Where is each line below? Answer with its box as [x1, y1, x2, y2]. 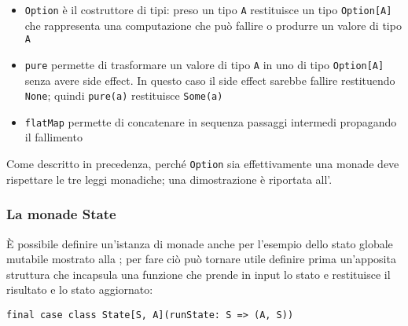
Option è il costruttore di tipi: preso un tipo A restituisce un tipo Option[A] [24, 2, 392, 17]
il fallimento [24, 129, 83, 145]
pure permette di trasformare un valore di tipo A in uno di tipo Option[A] [24, 56, 384, 72]
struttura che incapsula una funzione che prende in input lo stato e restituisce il [6, 266, 391, 282]
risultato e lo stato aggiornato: [6, 281, 153, 298]
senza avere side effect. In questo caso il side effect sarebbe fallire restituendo [24, 71, 395, 88]
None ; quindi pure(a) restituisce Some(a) [24, 87, 223, 104]
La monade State [6, 204, 116, 224]
